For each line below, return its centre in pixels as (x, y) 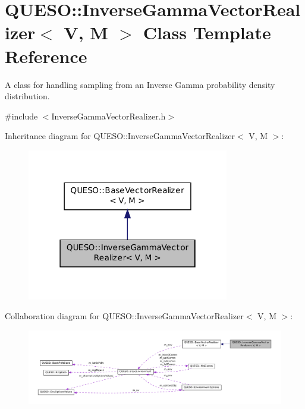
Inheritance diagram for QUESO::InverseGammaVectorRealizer (120, 136)
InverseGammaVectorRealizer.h (109, 116)
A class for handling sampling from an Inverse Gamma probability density (140, 84)
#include (21, 116)
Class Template (207, 32)
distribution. (27, 96)
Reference (46, 56)
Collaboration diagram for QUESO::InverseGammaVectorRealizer (124, 316)
